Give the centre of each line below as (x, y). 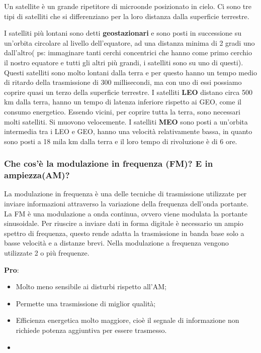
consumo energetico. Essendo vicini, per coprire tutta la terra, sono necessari (122, 111)
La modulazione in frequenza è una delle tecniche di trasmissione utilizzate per (125, 194)
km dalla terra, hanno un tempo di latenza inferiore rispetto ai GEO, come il (123, 102)
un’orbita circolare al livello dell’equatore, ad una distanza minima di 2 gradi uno (129, 42)
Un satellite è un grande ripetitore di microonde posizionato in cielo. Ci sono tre (128, 6)
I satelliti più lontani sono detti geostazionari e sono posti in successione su (123, 33)
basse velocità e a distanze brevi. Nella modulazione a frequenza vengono (116, 243)
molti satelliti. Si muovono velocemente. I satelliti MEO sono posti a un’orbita (126, 121)
